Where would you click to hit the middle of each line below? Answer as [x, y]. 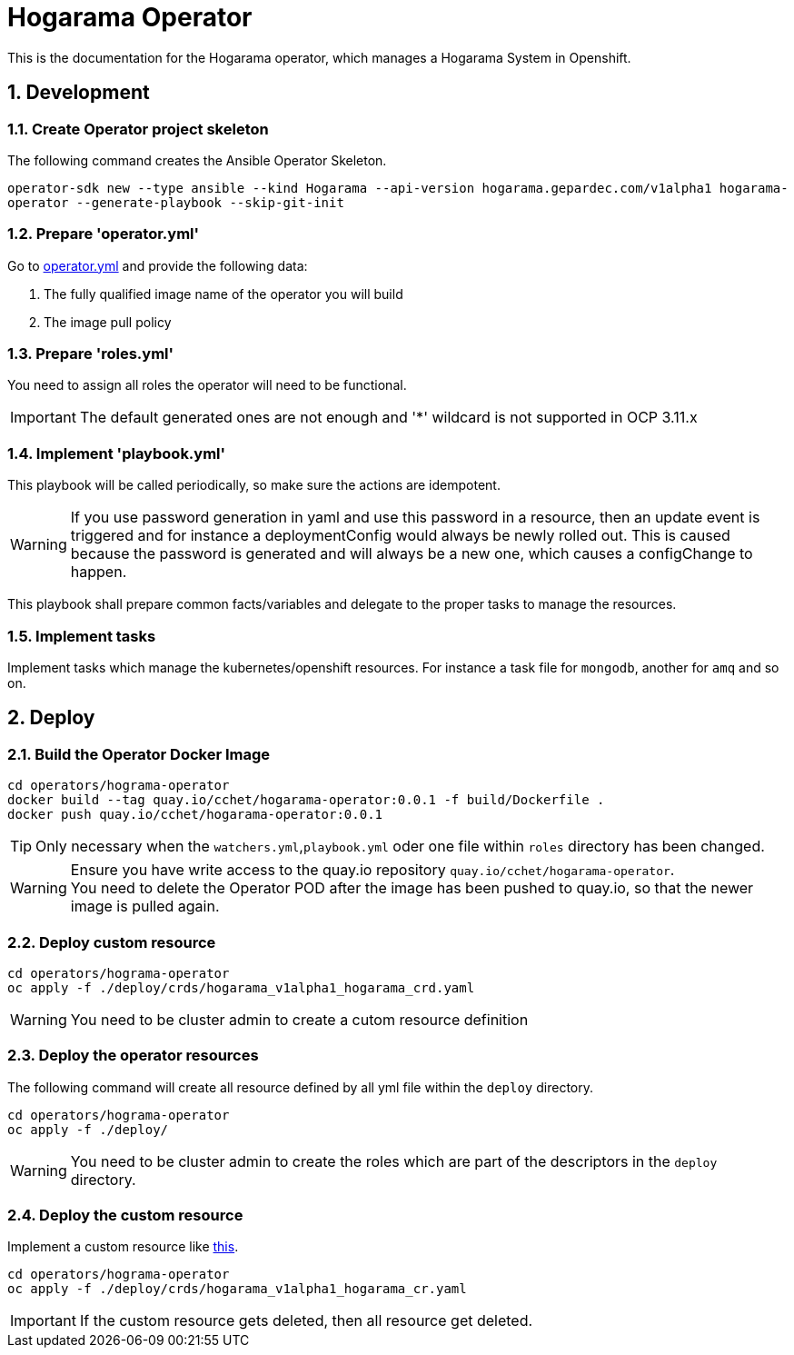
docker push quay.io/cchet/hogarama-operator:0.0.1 [195, 815]
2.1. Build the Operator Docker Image [139, 754]
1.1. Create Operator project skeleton [138, 129]
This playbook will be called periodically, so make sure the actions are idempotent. [254, 485]
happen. [99, 572]
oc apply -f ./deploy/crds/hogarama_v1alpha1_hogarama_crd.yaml [241, 987]
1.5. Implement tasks [82, 636]
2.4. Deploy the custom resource [125, 1216]
